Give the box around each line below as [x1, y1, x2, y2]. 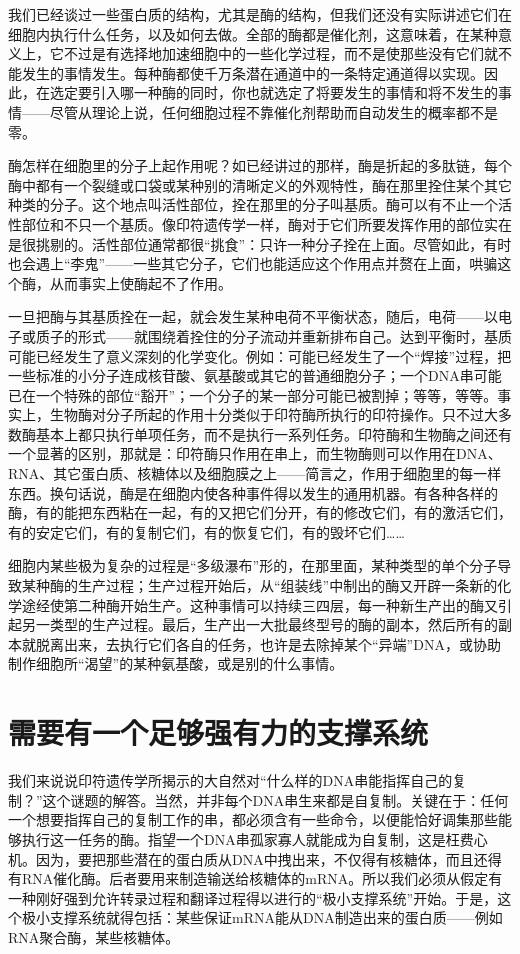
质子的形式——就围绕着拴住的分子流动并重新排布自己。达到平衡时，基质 [35, 325, 512, 346]
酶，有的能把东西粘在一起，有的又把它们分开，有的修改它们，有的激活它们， [8, 502, 512, 523]
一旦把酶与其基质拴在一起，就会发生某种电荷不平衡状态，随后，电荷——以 [8, 306, 498, 327]
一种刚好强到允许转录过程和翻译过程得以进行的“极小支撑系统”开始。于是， [8, 887, 498, 908]
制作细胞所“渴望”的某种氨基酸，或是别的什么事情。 [8, 653, 344, 674]
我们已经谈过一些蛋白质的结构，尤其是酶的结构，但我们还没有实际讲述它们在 [8, 4, 512, 24]
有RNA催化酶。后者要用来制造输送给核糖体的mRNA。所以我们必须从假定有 [8, 868, 503, 889]
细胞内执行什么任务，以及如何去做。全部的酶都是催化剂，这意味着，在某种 [8, 23, 498, 44]
